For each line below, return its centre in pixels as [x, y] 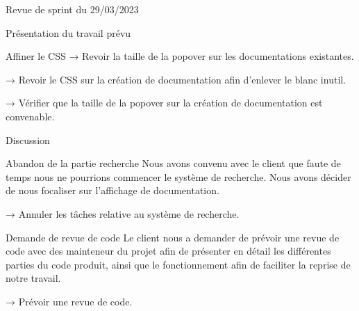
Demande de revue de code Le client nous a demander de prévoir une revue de [173, 237]
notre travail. [33, 278]
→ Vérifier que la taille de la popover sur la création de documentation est [164, 103]
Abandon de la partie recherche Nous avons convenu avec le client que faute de [173, 163]
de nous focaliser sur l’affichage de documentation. [112, 190]
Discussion [28, 139]
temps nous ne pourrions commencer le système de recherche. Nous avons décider [178, 176]
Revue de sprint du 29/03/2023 [72, 9]
